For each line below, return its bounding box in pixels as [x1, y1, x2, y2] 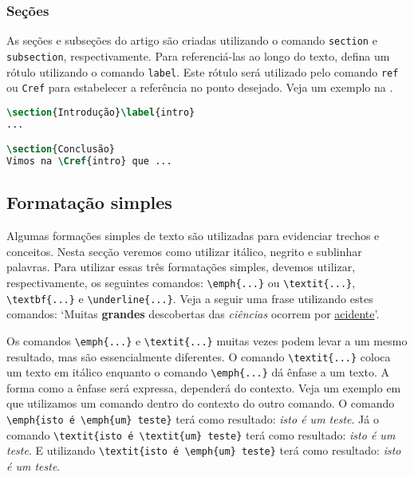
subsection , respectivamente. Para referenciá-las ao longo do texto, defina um [6, 47, 390, 64]
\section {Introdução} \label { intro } [6, 106, 195, 118]
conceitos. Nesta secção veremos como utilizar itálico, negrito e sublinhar [6, 242, 362, 259]
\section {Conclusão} [6, 144, 116, 156]
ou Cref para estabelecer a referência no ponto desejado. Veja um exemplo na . [6, 79, 393, 96]
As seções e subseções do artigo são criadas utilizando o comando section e [6, 32, 377, 49]
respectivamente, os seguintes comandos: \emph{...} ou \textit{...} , [6, 274, 356, 290]
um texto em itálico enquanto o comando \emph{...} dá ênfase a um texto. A [6, 364, 389, 380]
